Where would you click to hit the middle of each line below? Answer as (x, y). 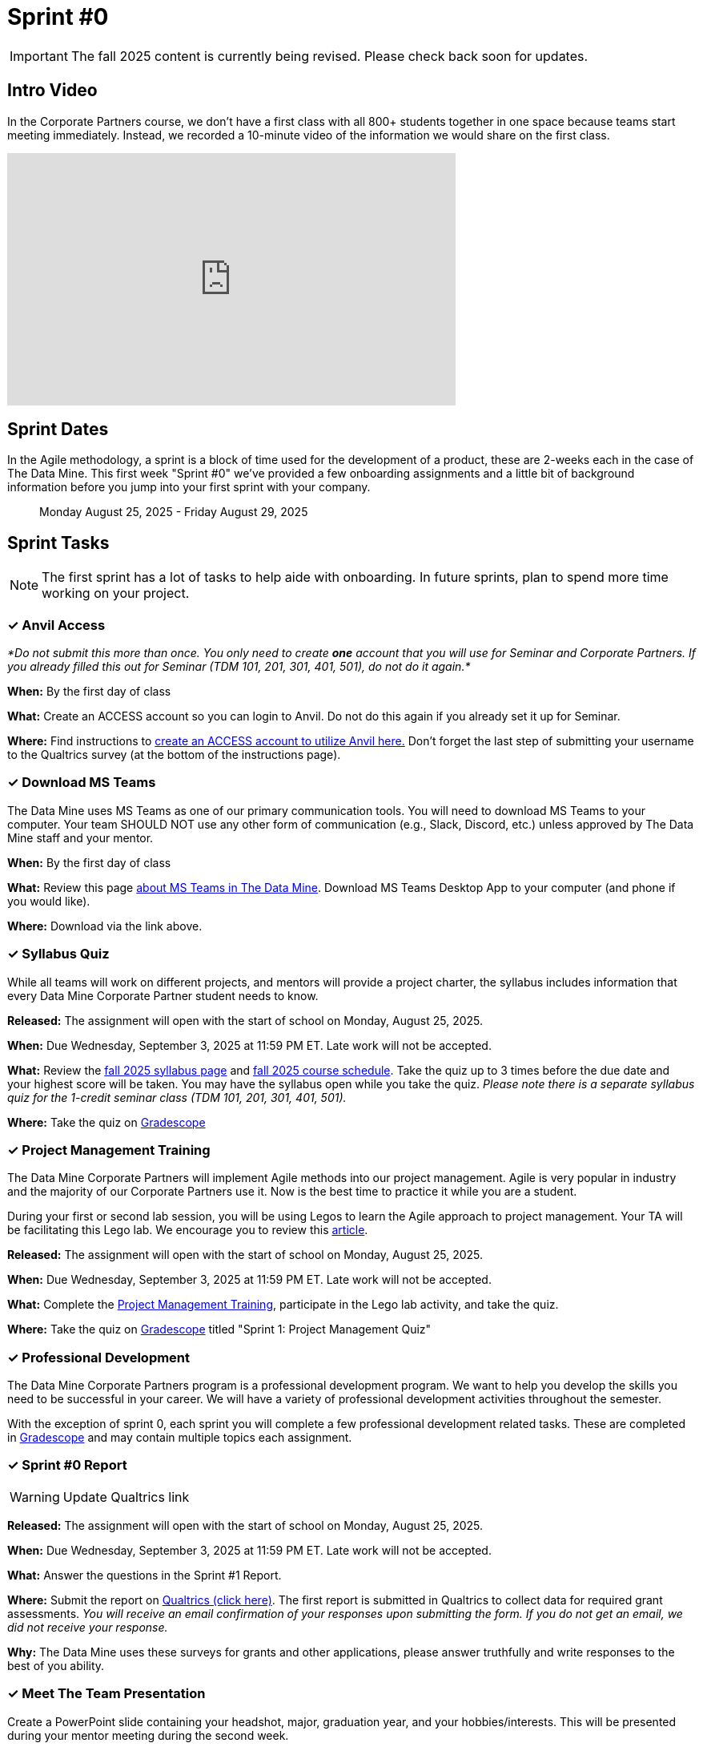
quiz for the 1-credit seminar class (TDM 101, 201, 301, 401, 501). (177, 1097)
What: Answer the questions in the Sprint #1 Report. (145, 1575)
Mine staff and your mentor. (80, 837)
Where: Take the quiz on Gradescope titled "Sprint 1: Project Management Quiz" (219, 1329)
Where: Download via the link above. (105, 926)
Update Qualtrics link (126, 1497)
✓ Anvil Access (56, 625)
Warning (35, 1497)
